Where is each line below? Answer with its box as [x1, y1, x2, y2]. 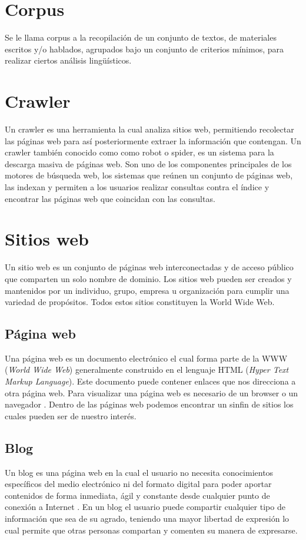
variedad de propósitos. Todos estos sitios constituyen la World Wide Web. [5, 296, 275, 308]
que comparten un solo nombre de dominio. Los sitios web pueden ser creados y [5, 272, 292, 284]
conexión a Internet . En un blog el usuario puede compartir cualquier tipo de [5, 501, 285, 513]
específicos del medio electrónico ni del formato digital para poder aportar [5, 478, 272, 490]
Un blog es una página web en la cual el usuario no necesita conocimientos [5, 466, 274, 478]
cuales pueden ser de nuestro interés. [5, 409, 137, 422]
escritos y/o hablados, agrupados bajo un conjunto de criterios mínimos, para [5, 42, 284, 55]
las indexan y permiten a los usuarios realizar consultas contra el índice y [5, 181, 270, 193]
